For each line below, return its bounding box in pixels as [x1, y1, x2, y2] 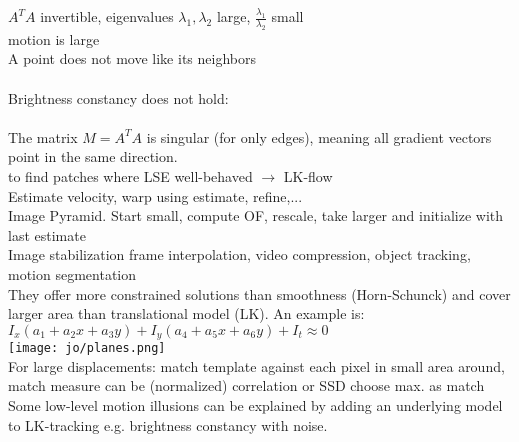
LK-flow [283, 165, 333, 186]
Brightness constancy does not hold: [8, 87, 229, 108]
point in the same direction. [8, 146, 178, 167]
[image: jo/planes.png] [8, 341, 166, 356]
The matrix [8, 126, 78, 147]
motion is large [8, 28, 100, 49]
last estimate [8, 224, 86, 245]
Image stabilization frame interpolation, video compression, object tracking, [8, 244, 471, 265]
